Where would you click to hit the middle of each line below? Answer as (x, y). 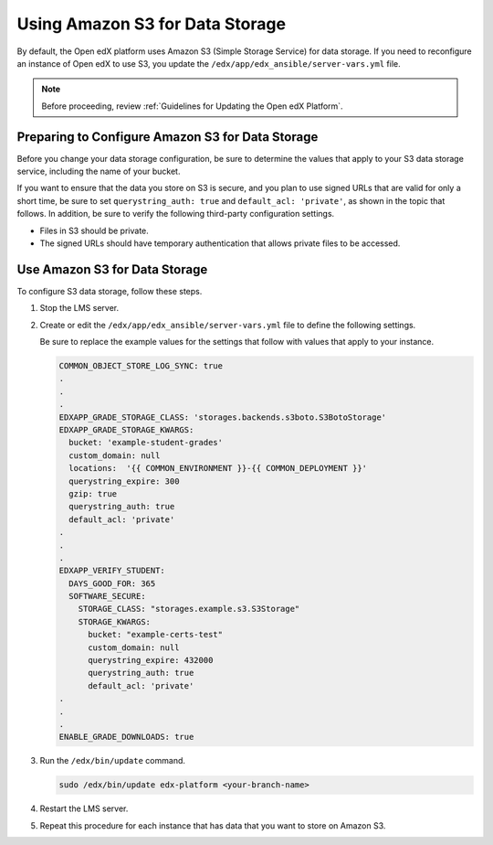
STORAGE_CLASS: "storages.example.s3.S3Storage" (189, 609)
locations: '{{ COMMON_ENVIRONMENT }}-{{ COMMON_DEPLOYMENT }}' (218, 468)
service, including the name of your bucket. (99, 171)
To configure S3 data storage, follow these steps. (110, 291)
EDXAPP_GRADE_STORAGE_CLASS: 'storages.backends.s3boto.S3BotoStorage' (223, 417)
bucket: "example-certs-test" (156, 635)
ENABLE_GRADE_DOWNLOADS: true (126, 737)
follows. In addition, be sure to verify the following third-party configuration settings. (176, 214)
